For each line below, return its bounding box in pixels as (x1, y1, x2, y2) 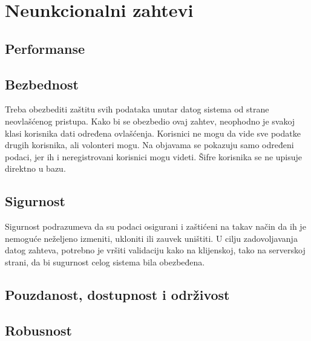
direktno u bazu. (5, 162, 66, 175)
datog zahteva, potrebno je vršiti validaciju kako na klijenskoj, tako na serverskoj (5, 244, 306, 256)
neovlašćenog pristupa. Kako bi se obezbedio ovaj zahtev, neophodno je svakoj (5, 114, 295, 127)
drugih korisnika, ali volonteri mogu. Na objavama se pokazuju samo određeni (5, 138, 294, 151)
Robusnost (5, 320, 72, 339)
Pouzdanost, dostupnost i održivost (5, 285, 230, 304)
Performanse (5, 39, 85, 57)
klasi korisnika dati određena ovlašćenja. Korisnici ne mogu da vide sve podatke (5, 126, 301, 139)
